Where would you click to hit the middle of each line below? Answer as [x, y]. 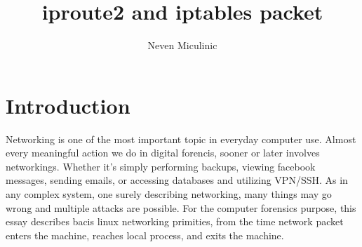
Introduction [68, 105]
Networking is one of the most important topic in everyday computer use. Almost [181, 139]
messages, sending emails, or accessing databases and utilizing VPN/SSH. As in [177, 180]
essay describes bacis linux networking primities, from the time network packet [175, 221]
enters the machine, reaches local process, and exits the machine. [145, 235]
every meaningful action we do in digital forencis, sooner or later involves [163, 153]
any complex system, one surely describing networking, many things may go [169, 194]
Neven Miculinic [182, 45]
